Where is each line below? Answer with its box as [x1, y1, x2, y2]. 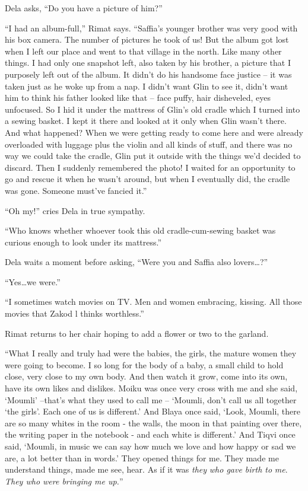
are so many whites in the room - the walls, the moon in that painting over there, [5, 416, 302, 429]
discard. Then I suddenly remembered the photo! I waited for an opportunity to [5, 161, 296, 173]
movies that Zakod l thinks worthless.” [5, 307, 144, 320]
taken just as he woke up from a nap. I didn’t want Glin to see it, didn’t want [5, 79, 288, 92]
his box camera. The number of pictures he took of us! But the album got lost [5, 33, 289, 46]
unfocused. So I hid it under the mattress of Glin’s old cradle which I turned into [5, 103, 300, 115]
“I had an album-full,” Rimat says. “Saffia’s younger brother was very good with [5, 21, 298, 34]
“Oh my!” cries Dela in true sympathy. [5, 204, 145, 216]
